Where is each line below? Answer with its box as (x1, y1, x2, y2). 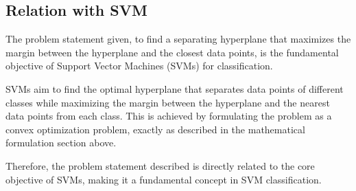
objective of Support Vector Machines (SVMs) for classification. (5, 58, 273, 73)
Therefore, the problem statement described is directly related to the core (5, 158, 315, 172)
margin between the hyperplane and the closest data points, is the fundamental (5, 45, 339, 59)
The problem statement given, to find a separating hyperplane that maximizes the (5, 32, 351, 46)
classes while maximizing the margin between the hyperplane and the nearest (5, 95, 330, 109)
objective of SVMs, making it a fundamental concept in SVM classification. (5, 172, 322, 186)
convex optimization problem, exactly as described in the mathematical (5, 122, 305, 136)
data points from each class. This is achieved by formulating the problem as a (5, 109, 332, 123)
